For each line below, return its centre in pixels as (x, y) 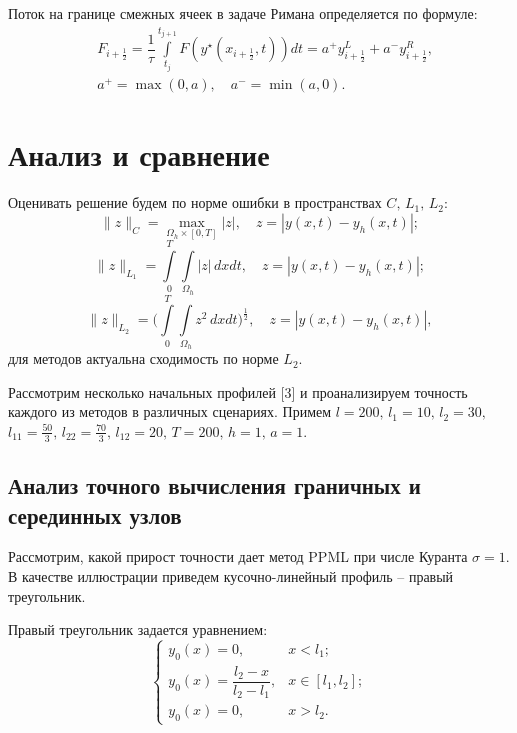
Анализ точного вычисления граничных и (214, 485)
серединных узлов (95, 514)
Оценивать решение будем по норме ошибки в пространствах (195, 202)
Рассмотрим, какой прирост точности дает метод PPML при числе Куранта (238, 556)
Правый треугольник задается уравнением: (138, 629)
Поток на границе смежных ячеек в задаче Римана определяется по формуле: (243, 13)
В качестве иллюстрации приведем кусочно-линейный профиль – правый (231, 575)
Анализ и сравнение (139, 154)
